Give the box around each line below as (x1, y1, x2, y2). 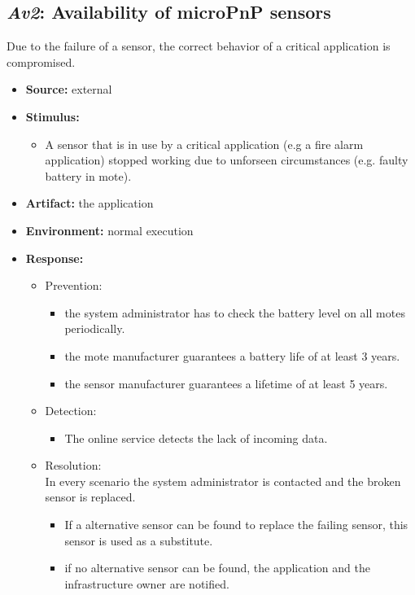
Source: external (25, 81, 112, 98)
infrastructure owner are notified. (64, 575, 229, 592)
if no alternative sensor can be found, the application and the (64, 559, 370, 576)
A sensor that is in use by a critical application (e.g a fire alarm (45, 135, 364, 152)
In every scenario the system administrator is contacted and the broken (45, 472, 401, 489)
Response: (25, 249, 84, 266)
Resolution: (45, 457, 102, 474)
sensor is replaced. (45, 488, 136, 505)
